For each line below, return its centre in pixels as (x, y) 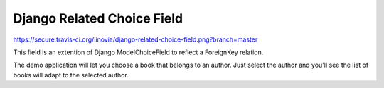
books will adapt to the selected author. (71, 75)
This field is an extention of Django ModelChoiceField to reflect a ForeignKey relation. (138, 52)
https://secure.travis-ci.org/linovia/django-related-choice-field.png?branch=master (135, 39)
